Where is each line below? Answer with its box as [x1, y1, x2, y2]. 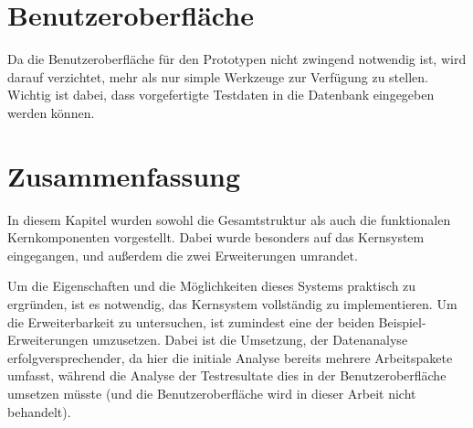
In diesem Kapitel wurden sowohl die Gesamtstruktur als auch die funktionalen [7, 209, 451, 229]
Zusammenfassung [7, 156, 241, 194]
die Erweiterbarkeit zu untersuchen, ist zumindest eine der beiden [7, 312, 374, 331]
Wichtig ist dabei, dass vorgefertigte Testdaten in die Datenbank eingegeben [7, 85, 435, 104]
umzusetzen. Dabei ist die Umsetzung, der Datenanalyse [92, 330, 408, 349]
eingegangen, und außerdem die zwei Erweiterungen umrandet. [7, 245, 358, 264]
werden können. [7, 102, 95, 122]
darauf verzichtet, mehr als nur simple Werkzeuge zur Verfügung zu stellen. [7, 67, 428, 86]
